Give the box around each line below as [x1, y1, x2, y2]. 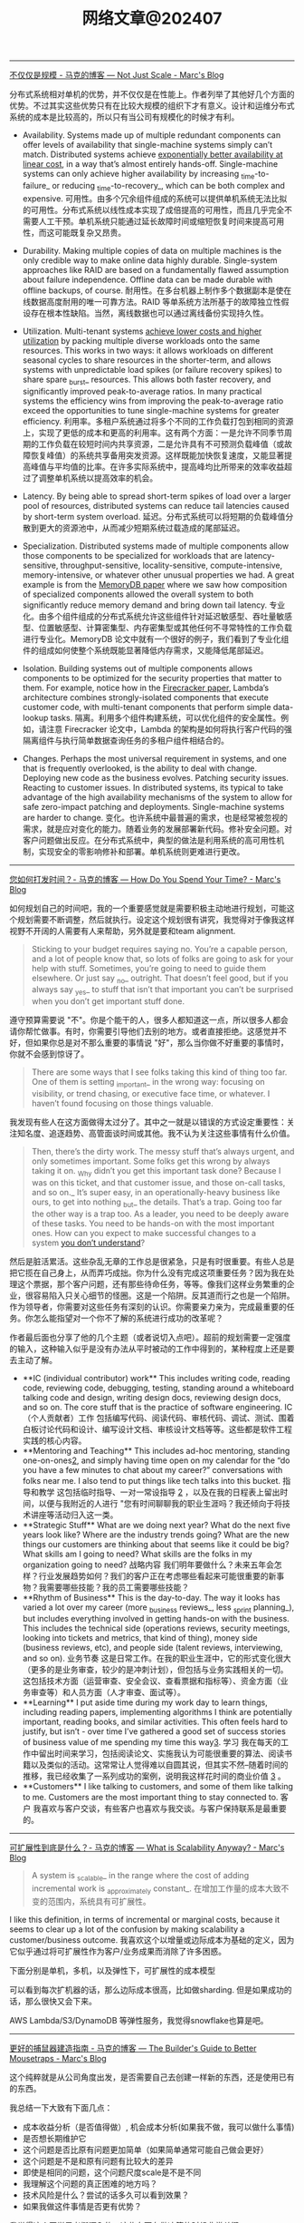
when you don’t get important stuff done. [31, 996, 185, 1007]
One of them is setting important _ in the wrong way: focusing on [31, 1077, 265, 1089]
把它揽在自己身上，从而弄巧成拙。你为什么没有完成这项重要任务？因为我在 [9, 1267, 287, 1278]
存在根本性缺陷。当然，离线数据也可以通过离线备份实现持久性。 [30, 307, 269, 318]
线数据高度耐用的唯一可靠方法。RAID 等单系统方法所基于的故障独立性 [22, 296, 282, 307]
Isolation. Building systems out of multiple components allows [22, 663, 253, 674]
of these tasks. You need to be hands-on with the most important [31, 1217, 275, 1229]
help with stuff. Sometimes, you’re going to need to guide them [31, 962, 267, 973]
